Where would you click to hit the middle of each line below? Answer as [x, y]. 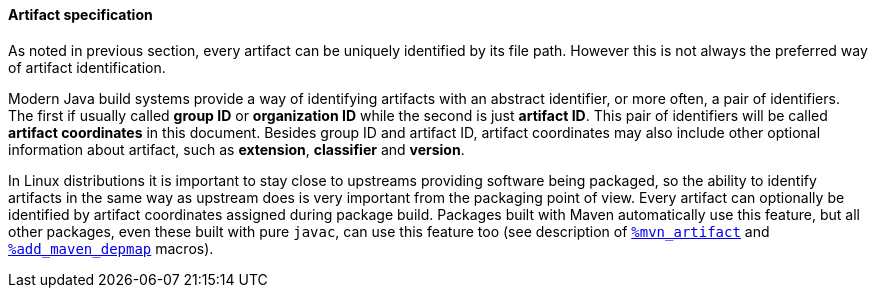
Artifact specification [80, 14]
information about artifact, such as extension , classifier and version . [236, 149]
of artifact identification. [87, 67]
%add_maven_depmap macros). [111, 248]
